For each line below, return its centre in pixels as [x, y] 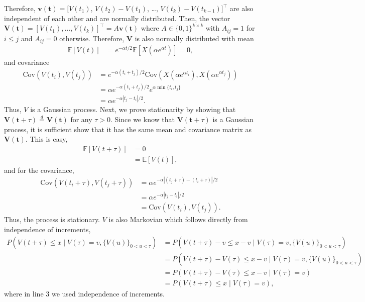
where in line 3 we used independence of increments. [84, 293]
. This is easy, [46, 139]
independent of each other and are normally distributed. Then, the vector [117, 18]
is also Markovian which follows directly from [178, 219]
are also [241, 8]
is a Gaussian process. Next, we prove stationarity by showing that [133, 109]
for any [81, 119]
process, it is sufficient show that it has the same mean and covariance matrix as [128, 129]
